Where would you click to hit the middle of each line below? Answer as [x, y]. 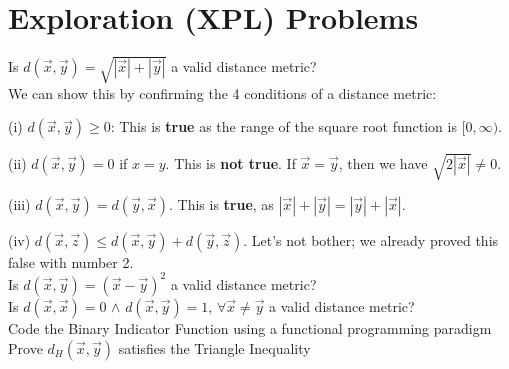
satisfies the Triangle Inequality [214, 347]
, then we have [383, 163]
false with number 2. [71, 261]
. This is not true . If [230, 163]
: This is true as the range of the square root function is [283, 126]
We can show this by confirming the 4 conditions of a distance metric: [222, 92]
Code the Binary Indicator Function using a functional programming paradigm [250, 327]
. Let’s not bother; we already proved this [371, 239]
